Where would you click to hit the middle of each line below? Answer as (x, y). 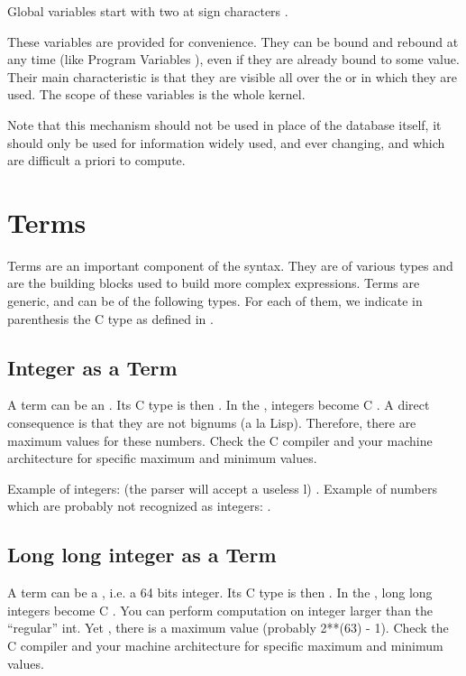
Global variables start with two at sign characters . (148, 11)
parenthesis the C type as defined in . (110, 318)
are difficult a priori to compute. (96, 160)
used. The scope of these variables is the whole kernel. (156, 94)
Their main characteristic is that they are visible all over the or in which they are (233, 76)
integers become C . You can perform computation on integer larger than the (220, 610)
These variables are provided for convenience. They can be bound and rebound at (233, 41)
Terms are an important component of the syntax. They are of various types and (230, 265)
